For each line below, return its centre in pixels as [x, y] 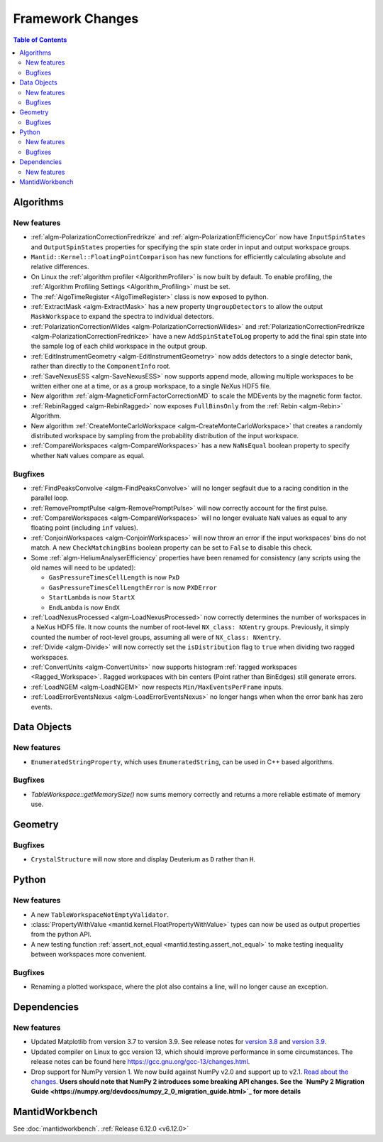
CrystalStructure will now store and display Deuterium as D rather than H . [143, 859]
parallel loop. [50, 498]
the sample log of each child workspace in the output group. [119, 346]
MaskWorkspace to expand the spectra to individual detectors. [122, 317]
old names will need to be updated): [83, 567]
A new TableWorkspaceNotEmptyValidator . [100, 914]
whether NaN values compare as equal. [88, 455]
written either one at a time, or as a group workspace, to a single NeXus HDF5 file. [151, 386]
